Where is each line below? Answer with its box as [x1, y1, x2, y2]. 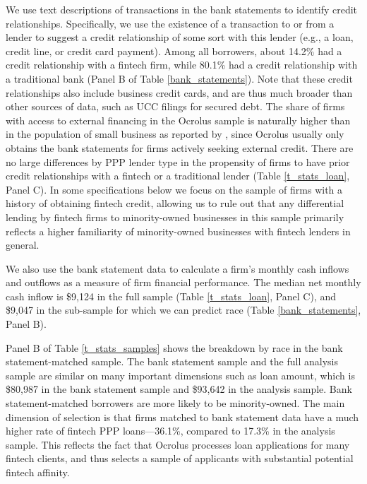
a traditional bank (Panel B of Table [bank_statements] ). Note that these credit [6, 71, 353, 85]
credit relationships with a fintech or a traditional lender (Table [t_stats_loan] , [6, 168, 350, 183]
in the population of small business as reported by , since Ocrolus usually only [6, 126, 344, 141]
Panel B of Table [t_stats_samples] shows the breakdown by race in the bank [6, 340, 343, 355]
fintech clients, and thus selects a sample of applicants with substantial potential [6, 451, 354, 466]
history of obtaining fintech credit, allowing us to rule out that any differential [6, 196, 344, 211]
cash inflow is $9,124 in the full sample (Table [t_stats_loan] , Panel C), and [6, 288, 337, 303]
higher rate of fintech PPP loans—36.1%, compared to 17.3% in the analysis [6, 423, 335, 438]
